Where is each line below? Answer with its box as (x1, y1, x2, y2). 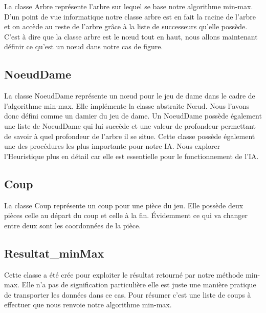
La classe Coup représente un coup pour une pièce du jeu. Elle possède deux (4, 200, 243, 210)
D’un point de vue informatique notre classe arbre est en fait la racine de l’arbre (4, 11, 256, 22)
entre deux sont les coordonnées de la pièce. (4, 220, 141, 230)
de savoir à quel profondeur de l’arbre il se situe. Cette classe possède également (4, 130, 255, 141)
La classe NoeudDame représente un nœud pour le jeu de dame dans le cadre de (4, 90, 255, 101)
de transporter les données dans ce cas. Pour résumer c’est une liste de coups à (4, 289, 251, 300)
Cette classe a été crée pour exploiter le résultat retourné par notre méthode (4, 269, 243, 280)
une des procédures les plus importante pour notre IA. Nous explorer (4, 141, 220, 151)
